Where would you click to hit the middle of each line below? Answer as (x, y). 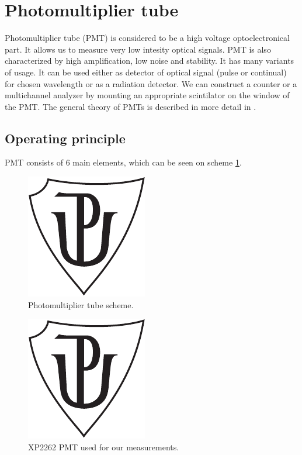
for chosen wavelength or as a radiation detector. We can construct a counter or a (151, 83)
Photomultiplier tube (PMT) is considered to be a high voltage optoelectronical (147, 38)
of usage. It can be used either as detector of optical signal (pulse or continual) (146, 72)
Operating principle (65, 138)
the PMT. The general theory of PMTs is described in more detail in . (131, 106)
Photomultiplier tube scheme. (81, 304)
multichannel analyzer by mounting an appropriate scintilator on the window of (147, 95)
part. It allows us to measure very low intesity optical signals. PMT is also (138, 49)
